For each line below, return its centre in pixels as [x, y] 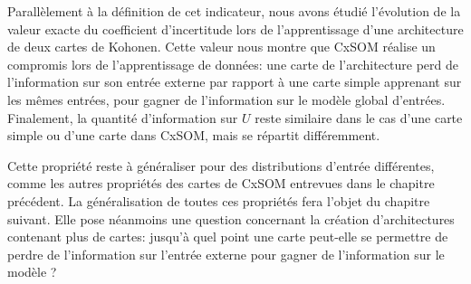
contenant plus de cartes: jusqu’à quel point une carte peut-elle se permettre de [228, 237]
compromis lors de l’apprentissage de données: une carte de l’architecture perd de [233, 64]
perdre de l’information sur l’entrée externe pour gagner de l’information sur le [226, 254]
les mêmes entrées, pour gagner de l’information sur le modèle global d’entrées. [226, 99]
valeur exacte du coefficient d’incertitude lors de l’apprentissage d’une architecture [235, 28]
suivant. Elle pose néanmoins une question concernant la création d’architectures [231, 218]
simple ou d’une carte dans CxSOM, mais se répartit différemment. [194, 135]
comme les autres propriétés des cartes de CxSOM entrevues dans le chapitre [221, 183]
